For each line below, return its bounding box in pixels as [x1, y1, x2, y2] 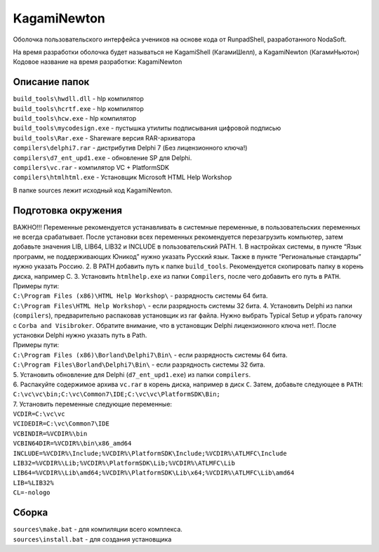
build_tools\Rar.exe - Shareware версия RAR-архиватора [13, 133, 196, 142]
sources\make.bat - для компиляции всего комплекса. [13, 525, 182, 534]
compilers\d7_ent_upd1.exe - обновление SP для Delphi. [13, 153, 192, 162]
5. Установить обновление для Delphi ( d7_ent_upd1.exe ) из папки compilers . [13, 370, 251, 379]
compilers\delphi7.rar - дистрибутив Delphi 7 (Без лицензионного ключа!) [13, 144, 248, 152]
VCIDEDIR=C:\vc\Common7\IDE [13, 420, 110, 428]
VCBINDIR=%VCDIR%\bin [13, 429, 88, 438]
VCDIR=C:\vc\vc [13, 410, 66, 418]
